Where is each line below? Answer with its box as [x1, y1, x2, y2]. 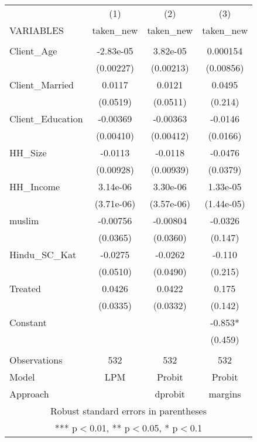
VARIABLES [9, 23, 64, 37]
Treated [9, 282, 41, 295]
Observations [9, 353, 63, 366]
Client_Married [9, 78, 74, 91]
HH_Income [9, 180, 60, 193]
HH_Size [9, 146, 47, 159]
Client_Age [9, 44, 57, 57]
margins [208, 387, 241, 400]
